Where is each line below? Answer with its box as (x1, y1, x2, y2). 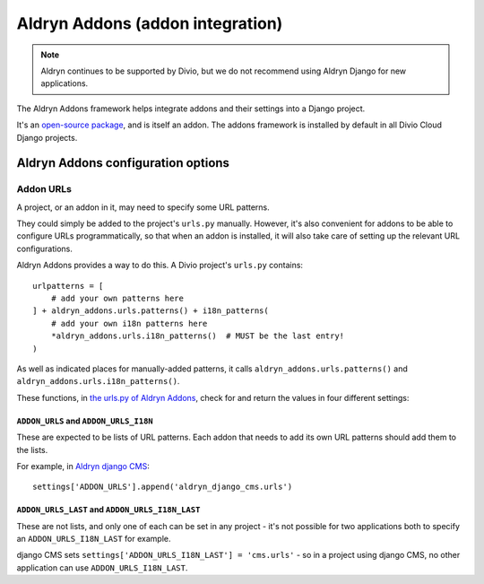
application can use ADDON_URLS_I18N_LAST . (16, 562, 188, 573)
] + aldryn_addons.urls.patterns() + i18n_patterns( (32, 306, 269, 316)
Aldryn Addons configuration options (16, 155, 230, 170)
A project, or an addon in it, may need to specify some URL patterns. (16, 202, 271, 213)
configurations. (16, 243, 73, 254)
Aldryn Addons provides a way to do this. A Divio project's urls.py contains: (16, 260, 304, 271)
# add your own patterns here (50, 293, 184, 303)
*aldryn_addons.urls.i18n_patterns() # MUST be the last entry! (50, 331, 345, 341)
